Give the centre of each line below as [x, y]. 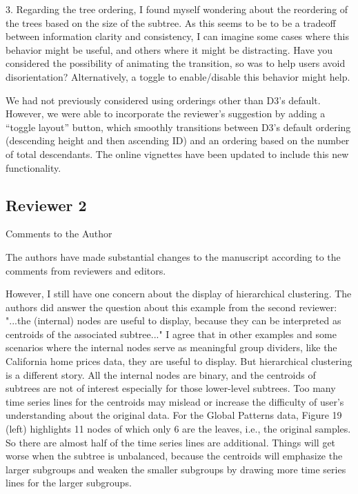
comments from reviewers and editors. [86, 270]
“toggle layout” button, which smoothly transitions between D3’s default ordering [178, 127]
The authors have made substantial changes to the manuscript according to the [173, 256]
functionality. [33, 167]
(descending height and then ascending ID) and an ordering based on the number [178, 140]
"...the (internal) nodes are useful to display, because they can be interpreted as [173, 320]
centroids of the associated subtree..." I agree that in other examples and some [171, 334]
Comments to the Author [59, 234]
